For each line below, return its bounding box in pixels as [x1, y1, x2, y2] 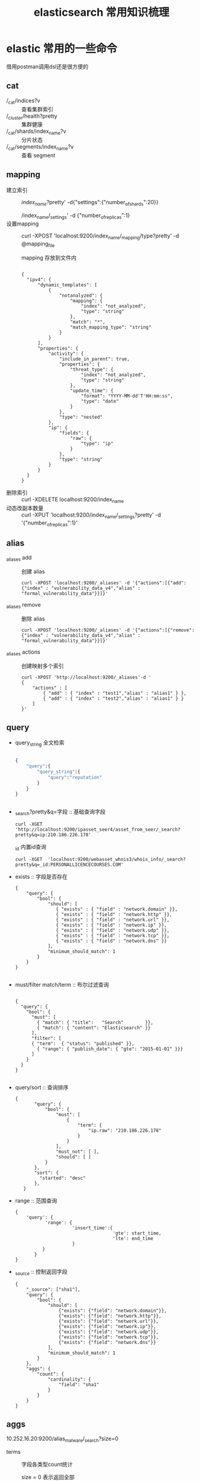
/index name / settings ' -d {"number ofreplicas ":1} [21, 211, 131, 221]
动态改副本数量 [6, 504, 44, 511]
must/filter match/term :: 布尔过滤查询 [15, 981, 109, 988]
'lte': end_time [112, 1235, 153, 1242]
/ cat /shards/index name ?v [6, 127, 66, 137]
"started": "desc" [39, 1175, 86, 1181]
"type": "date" [80, 398, 119, 404]
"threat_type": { [69, 366, 114, 372]
